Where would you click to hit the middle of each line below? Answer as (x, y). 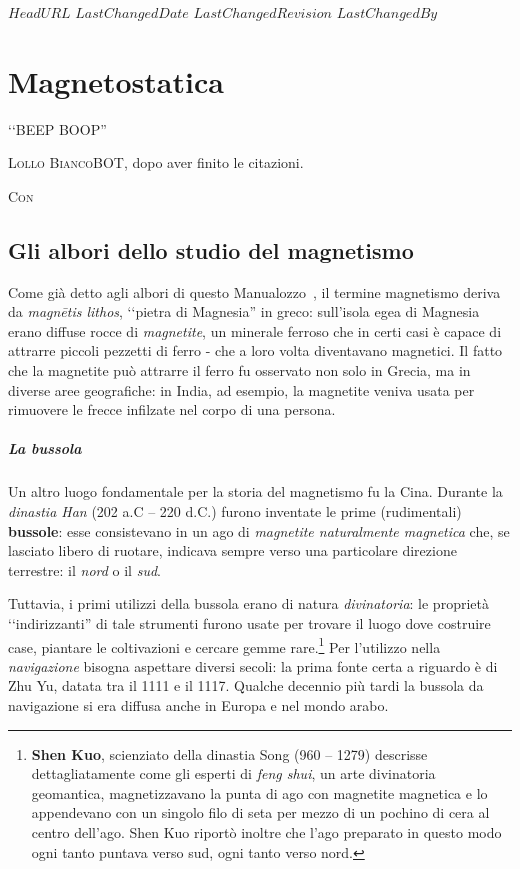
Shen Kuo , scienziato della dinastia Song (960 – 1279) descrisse (229, 753)
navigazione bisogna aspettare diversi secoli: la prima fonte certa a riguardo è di (253, 665)
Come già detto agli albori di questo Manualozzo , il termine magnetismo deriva (254, 291)
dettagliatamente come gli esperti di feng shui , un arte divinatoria (233, 773)
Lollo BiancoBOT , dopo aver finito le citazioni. (156, 162)
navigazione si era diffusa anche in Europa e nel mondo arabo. (198, 705)
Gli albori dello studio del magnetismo (211, 249)
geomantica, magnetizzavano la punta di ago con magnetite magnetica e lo (259, 792)
